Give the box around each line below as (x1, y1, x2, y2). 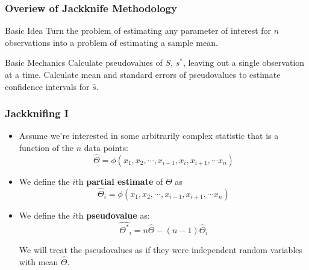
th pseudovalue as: (75, 208, 150, 221)
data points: (84, 141, 128, 153)
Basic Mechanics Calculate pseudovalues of (5, 56, 163, 69)
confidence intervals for (5, 80, 90, 92)
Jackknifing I (5, 106, 69, 121)
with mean (19, 255, 58, 268)
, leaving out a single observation (183, 56, 305, 69)
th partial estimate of (75, 175, 163, 187)
